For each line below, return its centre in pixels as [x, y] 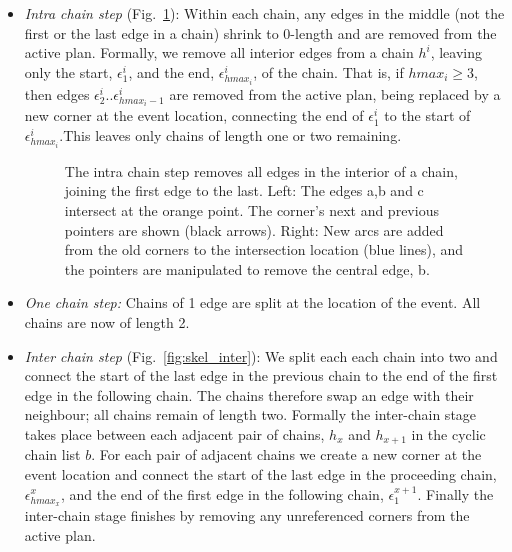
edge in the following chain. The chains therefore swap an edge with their [249, 394]
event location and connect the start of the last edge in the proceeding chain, [260, 473]
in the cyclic [448, 433]
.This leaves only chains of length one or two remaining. [230, 134]
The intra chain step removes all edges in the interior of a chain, [261, 170]
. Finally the [455, 493]
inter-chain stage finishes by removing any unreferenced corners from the [247, 515]
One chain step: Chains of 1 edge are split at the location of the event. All [252, 302]
